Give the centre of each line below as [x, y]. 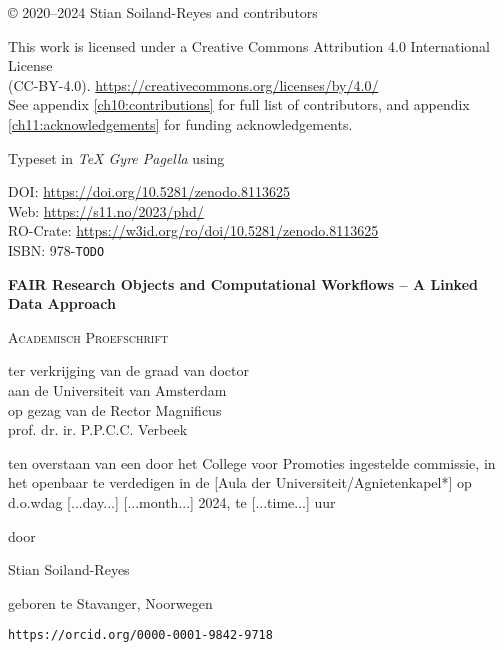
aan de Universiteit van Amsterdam [117, 389]
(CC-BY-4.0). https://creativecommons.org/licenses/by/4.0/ [193, 84]
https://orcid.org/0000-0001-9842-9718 [140, 635]
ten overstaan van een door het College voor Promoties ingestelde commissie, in [252, 462]
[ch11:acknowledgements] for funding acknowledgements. [180, 123]
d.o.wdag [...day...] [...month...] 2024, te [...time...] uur [172, 501]
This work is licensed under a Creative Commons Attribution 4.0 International [249, 45]
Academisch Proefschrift [88, 336]
